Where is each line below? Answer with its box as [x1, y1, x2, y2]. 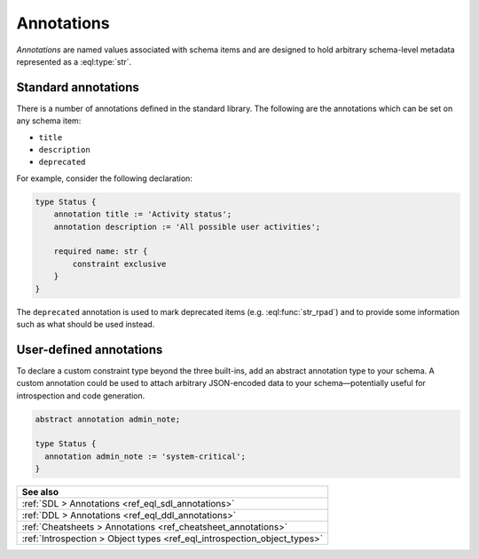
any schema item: [16, 115, 82, 126]
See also [21, 486, 59, 499]
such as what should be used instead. [16, 319, 155, 329]
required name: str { [53, 247, 148, 256]
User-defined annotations [16, 342, 163, 357]
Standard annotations [16, 80, 139, 95]
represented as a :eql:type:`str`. [16, 56, 132, 67]
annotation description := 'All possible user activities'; [53, 222, 321, 232]
